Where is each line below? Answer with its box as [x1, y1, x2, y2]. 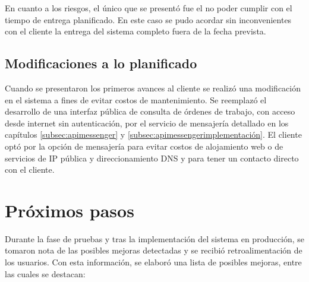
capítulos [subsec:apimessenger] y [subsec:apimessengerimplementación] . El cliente [5, 128, 302, 141]
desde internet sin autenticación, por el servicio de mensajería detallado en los [5, 116, 289, 129]
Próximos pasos [5, 198, 134, 222]
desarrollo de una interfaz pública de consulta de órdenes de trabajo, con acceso [5, 105, 295, 118]
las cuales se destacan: [5, 267, 86, 280]
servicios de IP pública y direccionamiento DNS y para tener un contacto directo [5, 151, 299, 164]
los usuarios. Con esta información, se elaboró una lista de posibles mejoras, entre [5, 256, 302, 268]
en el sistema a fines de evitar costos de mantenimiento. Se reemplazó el [5, 93, 267, 106]
